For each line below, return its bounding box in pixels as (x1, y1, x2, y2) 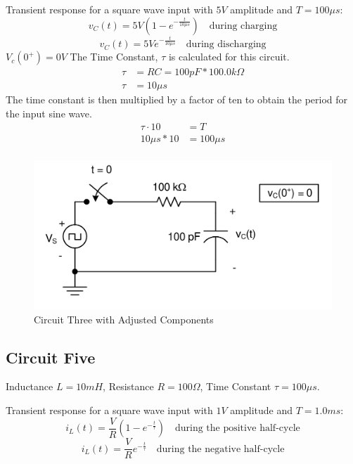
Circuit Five (6, 346, 96, 368)
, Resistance (103, 379, 154, 394)
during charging (209, 20, 278, 31)
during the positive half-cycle (174, 423, 300, 434)
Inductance (6, 379, 53, 394)
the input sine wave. (6, 105, 92, 120)
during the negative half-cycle (156, 444, 285, 454)
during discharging (186, 39, 267, 50)
